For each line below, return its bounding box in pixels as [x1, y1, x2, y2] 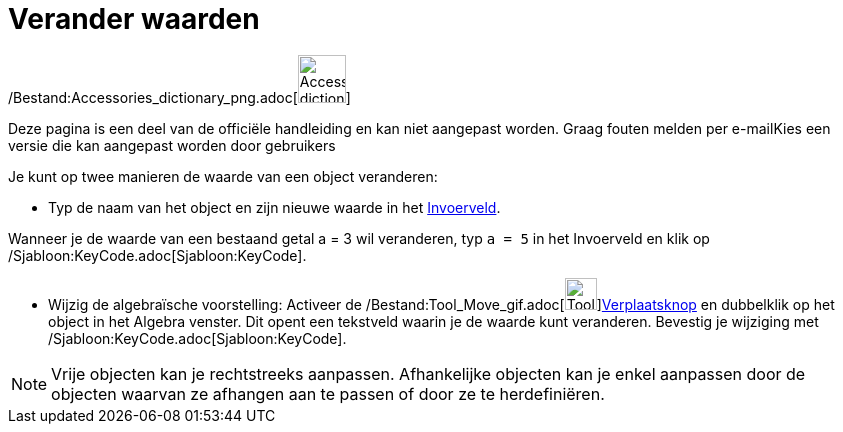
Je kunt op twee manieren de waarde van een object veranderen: [8, 167, 438, 185]
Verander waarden [8, 2, 260, 36]
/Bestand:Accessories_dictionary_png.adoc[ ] [8, 88, 351, 106]
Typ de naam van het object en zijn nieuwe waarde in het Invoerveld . [48, 198, 501, 216]
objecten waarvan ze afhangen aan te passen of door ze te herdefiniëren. [51, 383, 605, 404]
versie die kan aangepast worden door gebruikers [8, 136, 336, 154]
